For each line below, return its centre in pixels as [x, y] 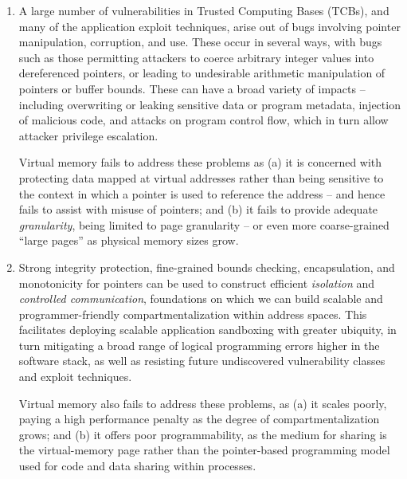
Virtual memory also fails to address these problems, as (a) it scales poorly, [203, 403]
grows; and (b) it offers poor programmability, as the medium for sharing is [203, 434]
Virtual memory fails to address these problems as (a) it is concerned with [200, 162]
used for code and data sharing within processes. [137, 466]
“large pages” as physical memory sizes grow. [129, 240]
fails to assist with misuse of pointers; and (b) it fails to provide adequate [198, 209]
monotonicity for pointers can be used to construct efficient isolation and [196, 283]
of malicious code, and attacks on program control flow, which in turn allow [203, 120]
